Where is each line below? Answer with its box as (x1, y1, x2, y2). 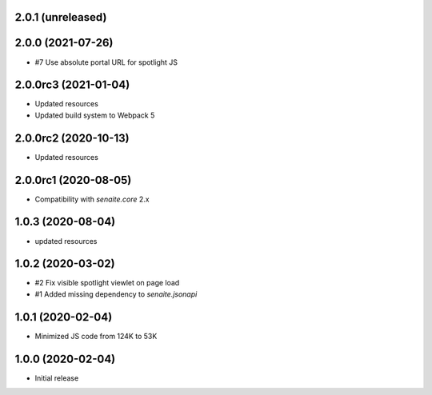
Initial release (34, 373, 79, 383)
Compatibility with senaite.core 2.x (34, 194, 150, 204)
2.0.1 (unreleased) (14, 10, 107, 24)
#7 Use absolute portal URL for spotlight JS (34, 57, 178, 67)
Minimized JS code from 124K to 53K (34, 331, 158, 341)
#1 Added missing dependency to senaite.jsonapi (34, 289, 198, 299)
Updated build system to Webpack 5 (34, 110, 155, 120)
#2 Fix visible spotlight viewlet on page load (34, 278, 180, 288)
